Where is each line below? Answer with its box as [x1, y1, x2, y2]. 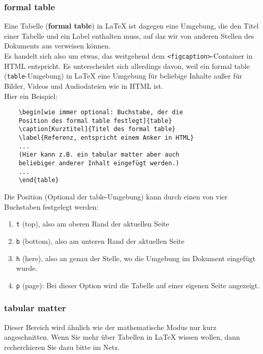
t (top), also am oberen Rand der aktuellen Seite [16, 218, 169, 229]
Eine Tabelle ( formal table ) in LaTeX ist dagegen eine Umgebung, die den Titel [4, 20, 259, 31]
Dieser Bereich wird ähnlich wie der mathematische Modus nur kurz [4, 321, 217, 332]
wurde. [16, 263, 38, 273]
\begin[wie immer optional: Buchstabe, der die [18, 109, 183, 116]
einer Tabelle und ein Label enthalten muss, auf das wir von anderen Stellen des [4, 30, 254, 41]
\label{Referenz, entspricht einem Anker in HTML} [18, 134, 194, 142]
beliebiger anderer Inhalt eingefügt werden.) [18, 160, 179, 167]
